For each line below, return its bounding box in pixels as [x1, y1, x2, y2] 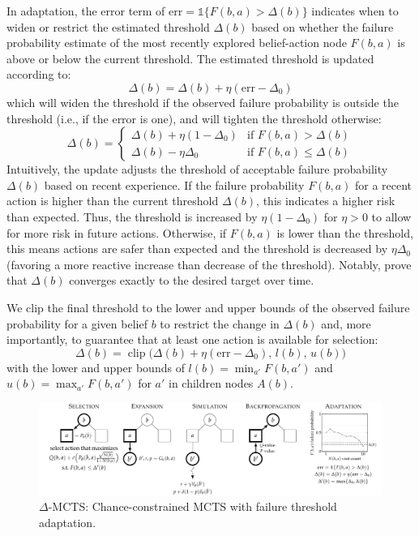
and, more [321, 315, 371, 332]
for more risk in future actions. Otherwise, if [6, 224, 227, 241]
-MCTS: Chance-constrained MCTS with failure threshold [48, 498, 337, 515]
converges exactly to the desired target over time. [69, 272, 314, 289]
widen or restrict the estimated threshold [6, 18, 210, 35]
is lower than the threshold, [276, 224, 413, 241]
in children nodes [169, 375, 254, 392]
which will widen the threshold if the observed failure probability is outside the [6, 93, 399, 110]
